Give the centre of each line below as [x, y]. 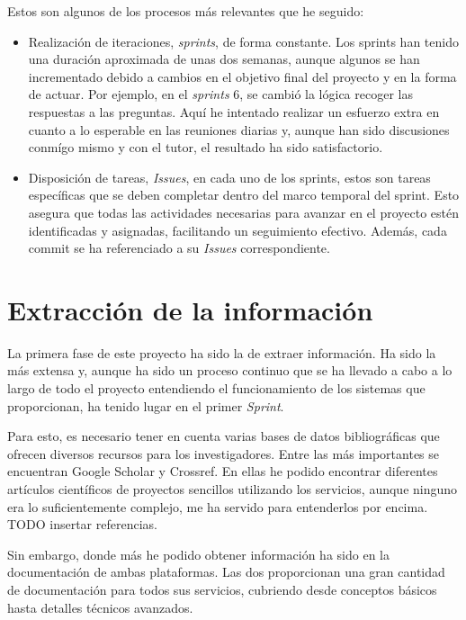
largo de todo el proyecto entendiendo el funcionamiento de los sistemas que [216, 388]
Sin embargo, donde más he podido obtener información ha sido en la [198, 554]
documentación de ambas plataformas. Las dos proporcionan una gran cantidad [226, 572]
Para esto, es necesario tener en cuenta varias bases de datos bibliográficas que [224, 436]
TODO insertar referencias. [82, 524]
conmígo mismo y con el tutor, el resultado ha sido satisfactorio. [206, 147]
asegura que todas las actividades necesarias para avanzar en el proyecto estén [244, 212]
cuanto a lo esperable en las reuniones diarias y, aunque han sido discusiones [239, 129]
